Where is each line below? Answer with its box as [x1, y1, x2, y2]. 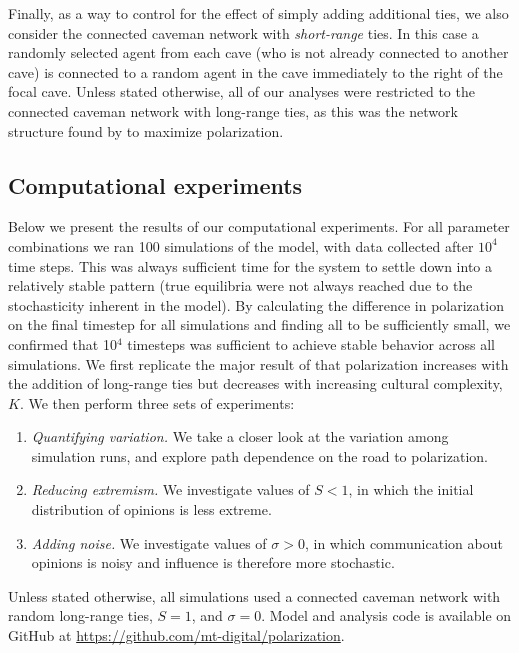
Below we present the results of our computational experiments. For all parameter [8, 216, 510, 237]
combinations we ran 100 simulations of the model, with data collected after [8, 235, 474, 256]
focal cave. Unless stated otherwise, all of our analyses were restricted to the [8, 81, 475, 102]
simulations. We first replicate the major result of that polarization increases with [8, 353, 509, 374]
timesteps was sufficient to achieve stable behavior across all [127, 333, 495, 354]
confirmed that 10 [8, 333, 117, 354]
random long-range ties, [8, 605, 153, 626]
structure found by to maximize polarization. [8, 120, 284, 141]
